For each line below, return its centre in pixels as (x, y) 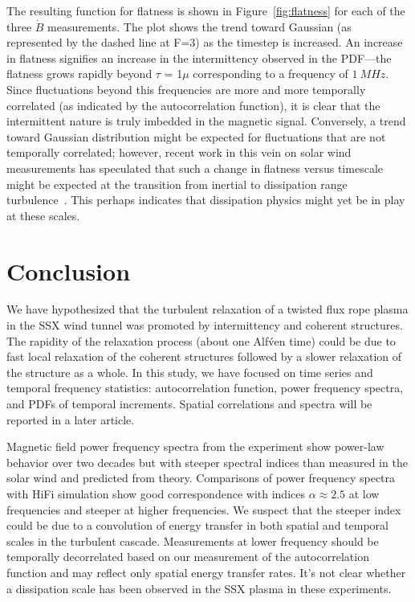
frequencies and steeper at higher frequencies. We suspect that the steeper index (204, 509)
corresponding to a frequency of (271, 74)
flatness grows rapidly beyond (79, 74)
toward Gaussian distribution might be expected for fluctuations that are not (196, 136)
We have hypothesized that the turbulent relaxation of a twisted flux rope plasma (207, 309)
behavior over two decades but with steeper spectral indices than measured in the (207, 462)
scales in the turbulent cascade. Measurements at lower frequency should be (193, 541)
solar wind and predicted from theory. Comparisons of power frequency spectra (201, 478)
